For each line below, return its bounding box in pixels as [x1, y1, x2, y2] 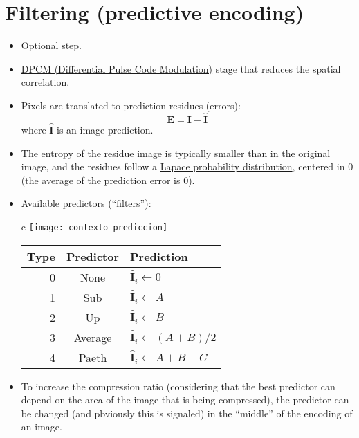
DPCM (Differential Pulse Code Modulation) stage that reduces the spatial [21, 61, 341, 75]
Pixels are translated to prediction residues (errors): [21, 98, 241, 112]
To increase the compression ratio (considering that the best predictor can [21, 378, 335, 393]
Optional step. [21, 38, 82, 53]
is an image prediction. [57, 122, 154, 136]
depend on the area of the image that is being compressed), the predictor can [21, 392, 349, 407]
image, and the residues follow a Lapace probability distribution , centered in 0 [21, 159, 353, 174]
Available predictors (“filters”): [21, 196, 151, 210]
